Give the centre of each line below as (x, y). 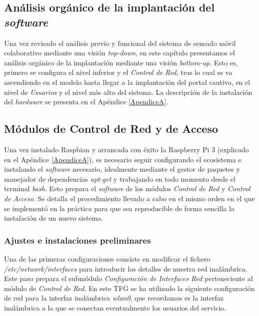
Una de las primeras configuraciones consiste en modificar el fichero (107, 258)
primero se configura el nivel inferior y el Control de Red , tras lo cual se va (118, 72)
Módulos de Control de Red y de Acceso (111, 129)
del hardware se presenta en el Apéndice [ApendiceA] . (86, 102)
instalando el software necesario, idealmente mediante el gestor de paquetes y (122, 169)
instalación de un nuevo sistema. (54, 218)
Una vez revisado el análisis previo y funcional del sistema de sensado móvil (120, 43)
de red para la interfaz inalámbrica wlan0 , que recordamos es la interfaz (114, 298)
